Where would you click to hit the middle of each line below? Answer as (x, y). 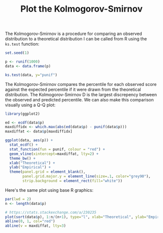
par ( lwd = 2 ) (18, 199)
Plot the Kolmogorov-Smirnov (81, 9)
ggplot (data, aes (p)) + (29, 140)
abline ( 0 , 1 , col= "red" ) (30, 221)
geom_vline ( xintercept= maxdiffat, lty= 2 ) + (54, 154)
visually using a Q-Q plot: (30, 105)
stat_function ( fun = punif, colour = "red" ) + (57, 149)
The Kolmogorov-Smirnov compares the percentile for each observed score (81, 84)
